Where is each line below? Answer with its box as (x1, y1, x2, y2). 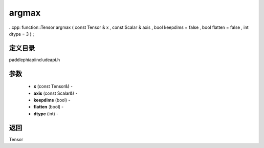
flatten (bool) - (33, 104, 64, 110)
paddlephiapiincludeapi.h (9, 57, 60, 63)
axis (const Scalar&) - (33, 90, 78, 96)
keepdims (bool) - (33, 97, 70, 103)
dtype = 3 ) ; (9, 31, 34, 37)
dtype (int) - (33, 110, 59, 117)
